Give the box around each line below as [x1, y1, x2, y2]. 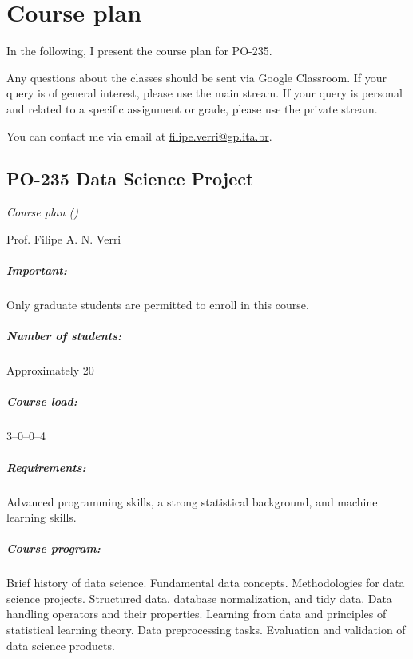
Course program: [6, 540, 101, 557]
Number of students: [6, 328, 121, 344]
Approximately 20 [6, 362, 94, 379]
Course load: [6, 393, 77, 410]
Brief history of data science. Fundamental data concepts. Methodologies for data [6, 574, 405, 591]
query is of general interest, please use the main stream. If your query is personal [6, 85, 403, 101]
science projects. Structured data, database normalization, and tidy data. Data [6, 590, 392, 606]
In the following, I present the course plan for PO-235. [6, 42, 272, 59]
